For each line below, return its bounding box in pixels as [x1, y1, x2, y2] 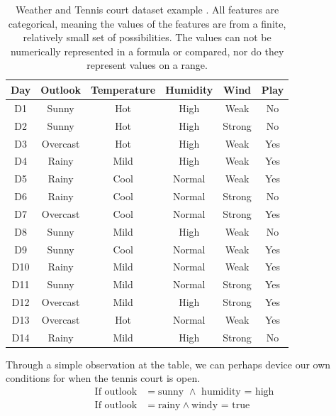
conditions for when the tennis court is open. [6, 371, 201, 385]
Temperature [91, 82, 156, 97]
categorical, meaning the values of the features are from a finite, [8, 16, 286, 31]
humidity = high [201, 387, 274, 398]
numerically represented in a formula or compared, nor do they [10, 43, 284, 58]
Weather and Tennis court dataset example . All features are [15, 2, 279, 16]
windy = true [191, 400, 250, 411]
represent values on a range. [86, 58, 208, 72]
